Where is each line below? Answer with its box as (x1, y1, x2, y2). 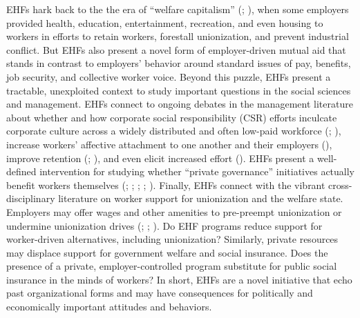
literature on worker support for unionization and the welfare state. (58, 191, 343, 206)
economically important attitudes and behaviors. (6, 299, 212, 314)
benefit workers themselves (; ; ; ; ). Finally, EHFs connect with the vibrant (6, 177, 325, 192)
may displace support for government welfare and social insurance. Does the (6, 245, 328, 259)
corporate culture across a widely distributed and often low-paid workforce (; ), (6, 123, 341, 138)
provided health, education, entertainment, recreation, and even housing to (6, 15, 323, 30)
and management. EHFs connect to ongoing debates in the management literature (6, 97, 353, 111)
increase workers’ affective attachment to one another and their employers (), (6, 137, 332, 151)
